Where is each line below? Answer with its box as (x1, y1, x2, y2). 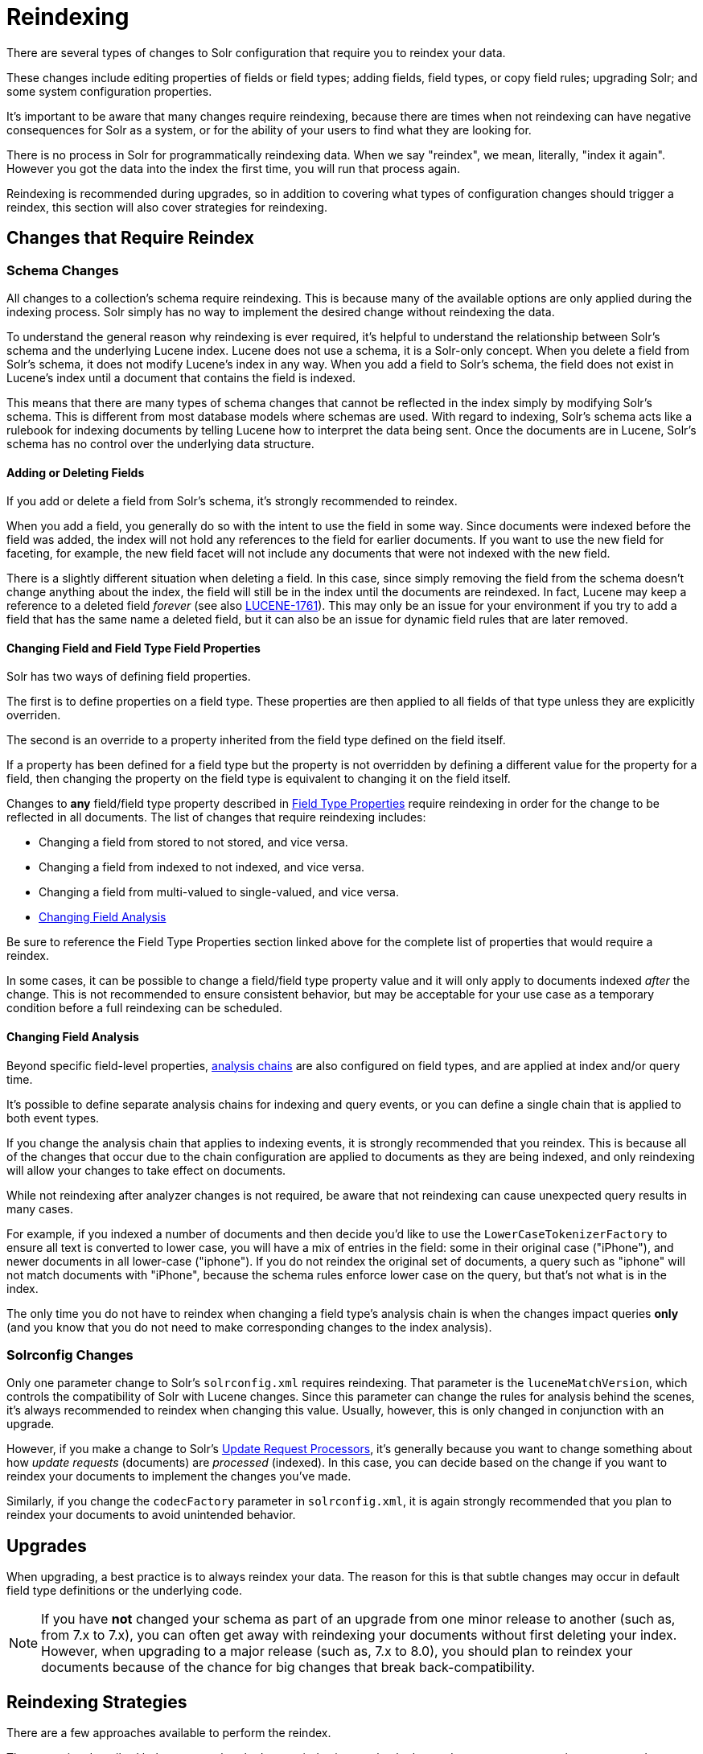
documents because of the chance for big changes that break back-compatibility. (41, 1659, 536, 1676)
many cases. (6, 1201, 73, 1216)
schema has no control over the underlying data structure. (6, 436, 314, 451)
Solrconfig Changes (6, 1347, 134, 1363)
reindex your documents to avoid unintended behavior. (6, 1508, 296, 1522)
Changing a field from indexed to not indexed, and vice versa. (39, 860, 365, 875)
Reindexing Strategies (6, 1691, 187, 1712)
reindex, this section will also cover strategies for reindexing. (6, 200, 327, 214)
